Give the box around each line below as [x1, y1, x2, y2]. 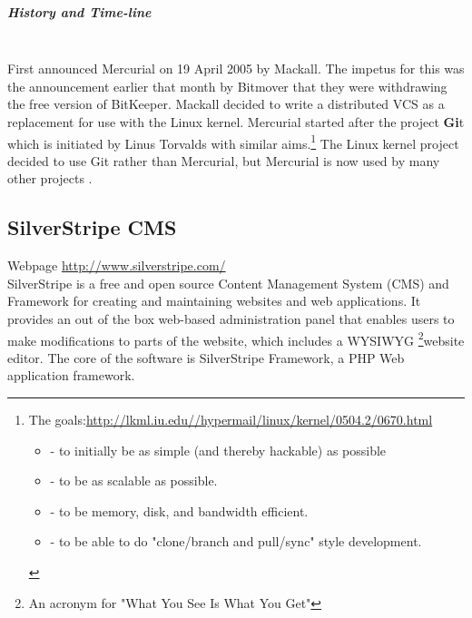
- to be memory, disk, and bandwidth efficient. [50, 501, 309, 520]
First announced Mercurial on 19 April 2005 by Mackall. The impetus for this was [7, 59, 465, 78]
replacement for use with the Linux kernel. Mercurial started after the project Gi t [7, 112, 465, 131]
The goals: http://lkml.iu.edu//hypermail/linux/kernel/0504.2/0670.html [28, 409, 433, 428]
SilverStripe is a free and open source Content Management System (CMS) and [7, 273, 449, 292]
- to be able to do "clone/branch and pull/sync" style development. [50, 532, 422, 551]
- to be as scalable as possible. [50, 471, 218, 490]
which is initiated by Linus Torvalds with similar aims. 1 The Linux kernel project [7, 131, 459, 152]
